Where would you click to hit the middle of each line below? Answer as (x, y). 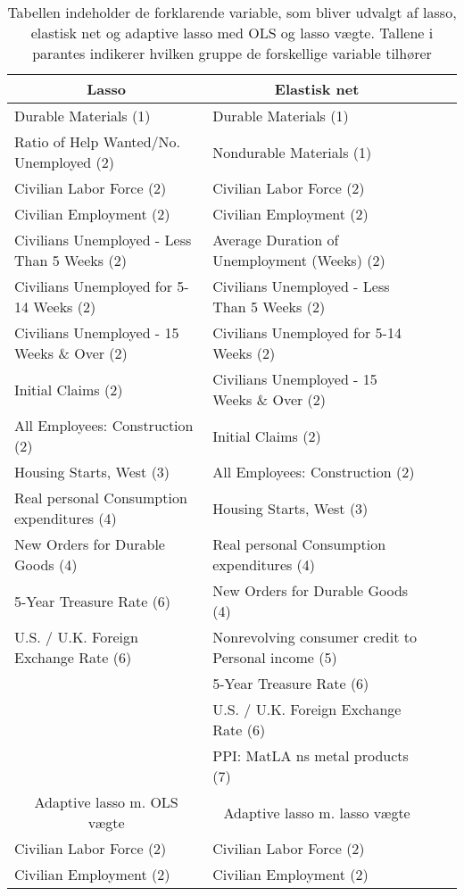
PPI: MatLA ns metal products (311, 755)
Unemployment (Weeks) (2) (299, 260)
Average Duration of (276, 240)
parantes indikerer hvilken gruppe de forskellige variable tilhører (232, 53)
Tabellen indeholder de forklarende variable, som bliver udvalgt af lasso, (232, 12)
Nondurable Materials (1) (292, 152)
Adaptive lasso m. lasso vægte (317, 812)
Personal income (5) (275, 657)
